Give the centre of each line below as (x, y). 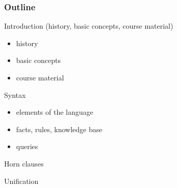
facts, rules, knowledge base (59, 129)
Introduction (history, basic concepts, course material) (89, 26)
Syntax (15, 95)
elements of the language (55, 112)
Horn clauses (24, 163)
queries (27, 146)
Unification (21, 181)
